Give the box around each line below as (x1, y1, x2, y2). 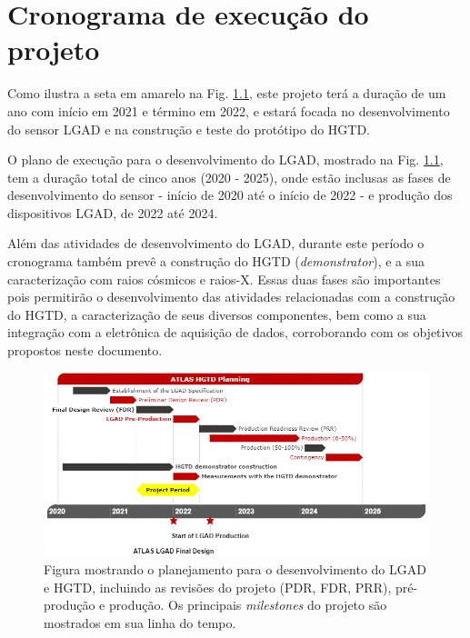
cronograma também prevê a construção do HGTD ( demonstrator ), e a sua (7, 252, 425, 271)
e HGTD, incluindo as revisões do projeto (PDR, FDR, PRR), (44, 577, 392, 596)
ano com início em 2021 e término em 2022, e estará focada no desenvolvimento (7, 101, 450, 120)
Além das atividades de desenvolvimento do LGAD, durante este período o (7, 234, 425, 253)
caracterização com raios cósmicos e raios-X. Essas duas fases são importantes (7, 269, 441, 288)
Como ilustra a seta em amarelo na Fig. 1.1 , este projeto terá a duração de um (7, 84, 446, 103)
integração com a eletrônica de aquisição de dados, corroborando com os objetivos (7, 323, 463, 342)
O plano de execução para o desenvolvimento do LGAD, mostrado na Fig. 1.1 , (7, 150, 444, 169)
